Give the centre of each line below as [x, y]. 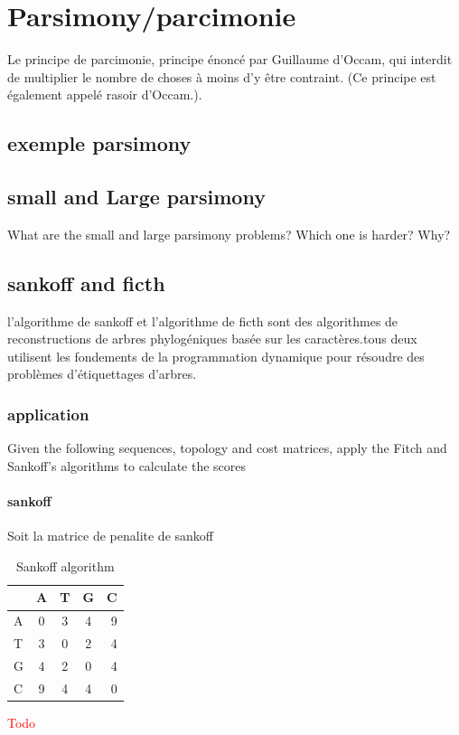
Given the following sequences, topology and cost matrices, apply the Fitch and [227, 448]
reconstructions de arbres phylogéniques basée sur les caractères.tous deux [212, 339]
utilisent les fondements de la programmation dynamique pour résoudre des [216, 356]
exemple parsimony [99, 143]
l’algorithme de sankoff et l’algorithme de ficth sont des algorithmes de [203, 320]
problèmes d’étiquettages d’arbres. [102, 374]
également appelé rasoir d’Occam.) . [105, 94]
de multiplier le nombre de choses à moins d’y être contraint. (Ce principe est [222, 76]
